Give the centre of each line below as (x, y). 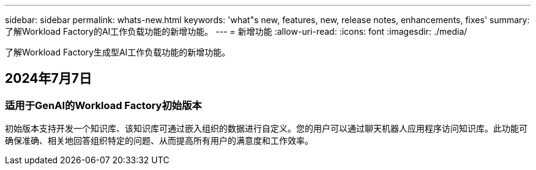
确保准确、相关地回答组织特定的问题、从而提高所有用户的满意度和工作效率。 (159, 141)
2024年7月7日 (48, 79)
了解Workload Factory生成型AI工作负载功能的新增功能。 (118, 52)
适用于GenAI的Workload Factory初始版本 (103, 105)
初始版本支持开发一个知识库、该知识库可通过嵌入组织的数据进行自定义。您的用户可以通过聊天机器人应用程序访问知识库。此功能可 (266, 129)
